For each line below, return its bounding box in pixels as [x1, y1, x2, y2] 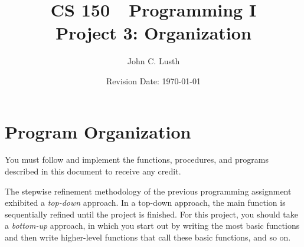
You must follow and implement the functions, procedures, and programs [5, 153, 269, 166]
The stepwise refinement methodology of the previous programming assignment [5, 185, 292, 197]
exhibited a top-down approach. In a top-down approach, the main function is [5, 196, 286, 209]
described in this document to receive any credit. [5, 165, 181, 177]
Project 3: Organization [55, 21, 251, 45]
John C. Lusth [127, 55, 180, 67]
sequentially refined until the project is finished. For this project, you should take [5, 208, 299, 220]
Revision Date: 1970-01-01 [106, 74, 201, 87]
